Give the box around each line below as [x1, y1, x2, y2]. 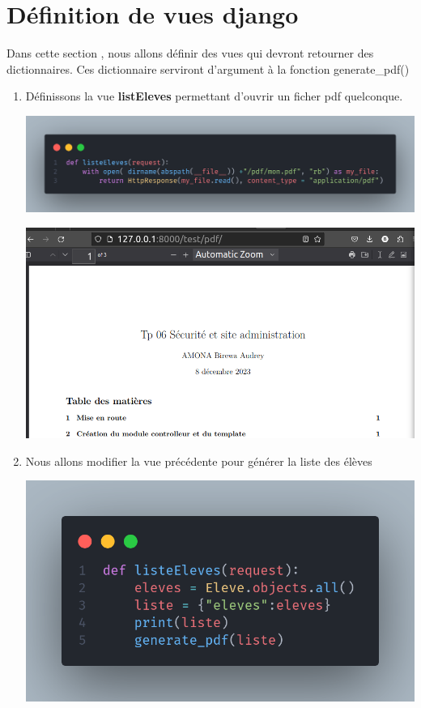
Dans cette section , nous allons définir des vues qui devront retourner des [6, 45, 374, 62]
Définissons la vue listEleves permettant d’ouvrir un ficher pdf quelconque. [25, 87, 403, 104]
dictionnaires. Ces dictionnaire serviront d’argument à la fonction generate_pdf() [6, 60, 410, 77]
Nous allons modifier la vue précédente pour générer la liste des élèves [25, 452, 372, 469]
